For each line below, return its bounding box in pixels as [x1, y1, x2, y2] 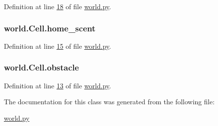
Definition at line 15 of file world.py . [4, 41, 111, 51]
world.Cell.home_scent [4, 22, 96, 34]
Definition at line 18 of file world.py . [4, 1, 111, 11]
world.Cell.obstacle [4, 61, 79, 73]
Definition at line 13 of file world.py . [4, 80, 111, 90]
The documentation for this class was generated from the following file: [4, 97, 215, 107]
